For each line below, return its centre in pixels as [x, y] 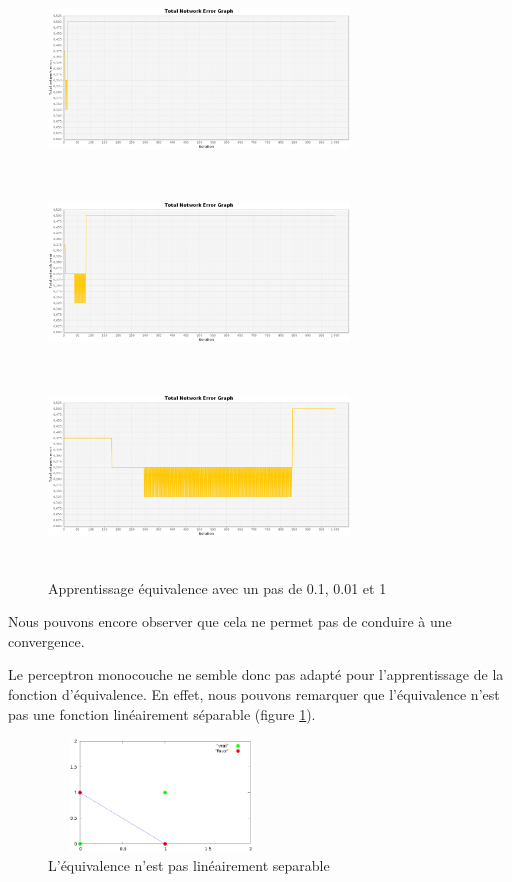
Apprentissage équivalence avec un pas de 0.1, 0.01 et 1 [217, 587]
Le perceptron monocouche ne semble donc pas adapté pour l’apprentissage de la [256, 674]
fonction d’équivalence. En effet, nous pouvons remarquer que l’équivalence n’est [254, 694]
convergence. [46, 640]
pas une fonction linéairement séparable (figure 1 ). [162, 713]
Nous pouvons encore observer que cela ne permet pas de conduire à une [230, 621]
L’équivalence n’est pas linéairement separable [189, 865]
